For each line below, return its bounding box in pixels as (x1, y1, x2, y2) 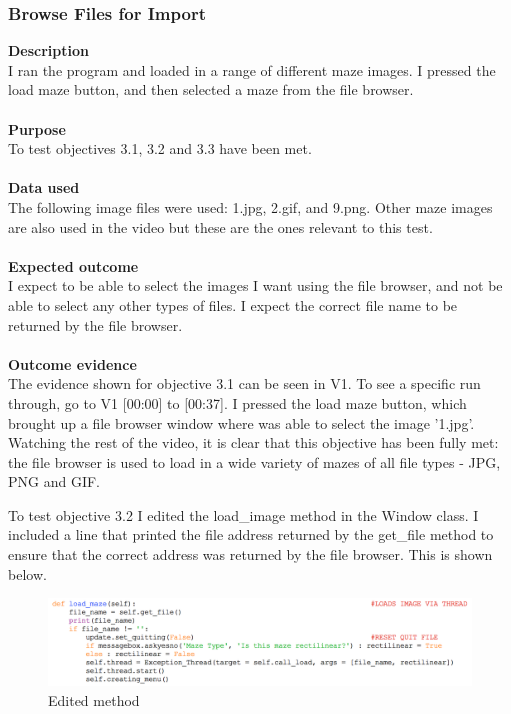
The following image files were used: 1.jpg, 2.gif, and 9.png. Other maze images (8, 196, 493, 217)
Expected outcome (8, 255, 139, 276)
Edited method (48, 689, 140, 710)
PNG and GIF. (8, 471, 100, 492)
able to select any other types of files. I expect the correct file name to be (8, 294, 458, 315)
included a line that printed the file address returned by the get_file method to (8, 524, 494, 545)
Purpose (8, 118, 66, 139)
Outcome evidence (8, 353, 137, 374)
